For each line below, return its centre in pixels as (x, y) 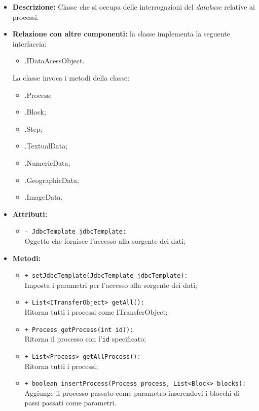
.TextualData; (46, 146)
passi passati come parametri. (70, 403)
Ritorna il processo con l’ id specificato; (85, 339)
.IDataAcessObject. (54, 61)
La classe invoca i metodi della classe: (71, 77)
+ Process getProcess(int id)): (79, 330)
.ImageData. (44, 197)
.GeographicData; (52, 180)
